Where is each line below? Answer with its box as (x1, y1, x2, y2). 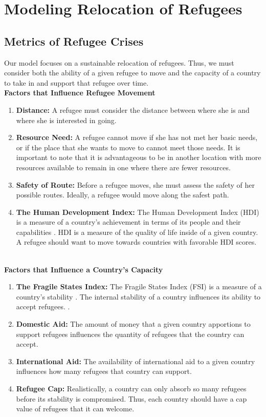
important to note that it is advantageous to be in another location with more (16, 152, 261, 163)
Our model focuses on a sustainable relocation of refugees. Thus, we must (4, 57, 234, 68)
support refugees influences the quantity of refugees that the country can (16, 328, 245, 339)
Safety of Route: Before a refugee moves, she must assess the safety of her (16, 179, 255, 190)
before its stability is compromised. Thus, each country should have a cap (16, 393, 247, 404)
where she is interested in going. (16, 114, 117, 125)
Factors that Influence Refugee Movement (4, 87, 156, 98)
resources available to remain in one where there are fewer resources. (16, 162, 231, 172)
